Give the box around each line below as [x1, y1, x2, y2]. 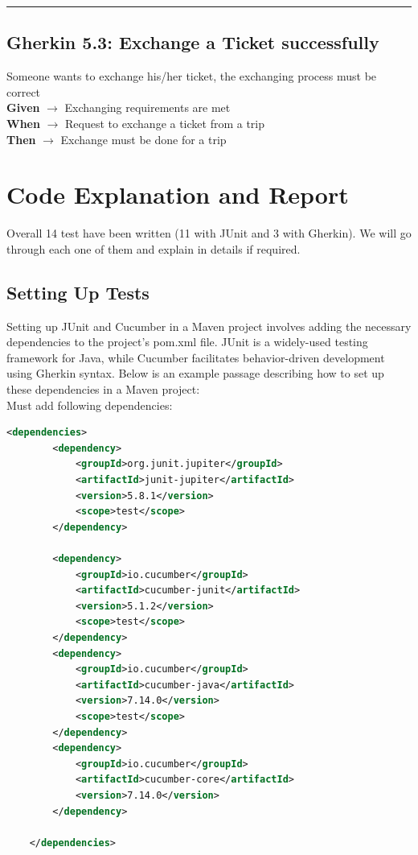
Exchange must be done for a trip [60, 130, 227, 147]
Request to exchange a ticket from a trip [64, 114, 265, 131]
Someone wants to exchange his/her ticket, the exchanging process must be [6, 68, 377, 85]
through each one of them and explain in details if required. [6, 240, 301, 257]
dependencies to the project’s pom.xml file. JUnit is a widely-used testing [6, 333, 368, 350]
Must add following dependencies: [6, 396, 173, 413]
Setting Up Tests [6, 279, 150, 304]
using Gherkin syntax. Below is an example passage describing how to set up [6, 365, 384, 382]
